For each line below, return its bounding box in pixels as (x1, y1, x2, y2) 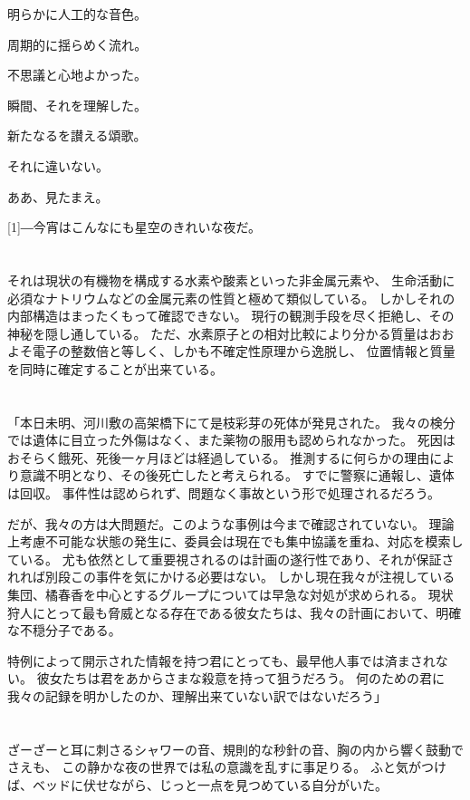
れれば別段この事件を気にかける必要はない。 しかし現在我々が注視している (7, 567, 456, 586)
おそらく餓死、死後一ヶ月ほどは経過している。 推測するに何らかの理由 (7, 448, 430, 467)
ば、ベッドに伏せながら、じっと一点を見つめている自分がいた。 (7, 775, 388, 794)
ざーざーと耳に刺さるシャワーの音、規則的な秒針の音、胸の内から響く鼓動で (7, 739, 464, 758)
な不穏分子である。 (7, 621, 121, 640)
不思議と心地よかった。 (7, 65, 147, 84)
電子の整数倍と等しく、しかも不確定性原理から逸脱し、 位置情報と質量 (32, 342, 456, 361)
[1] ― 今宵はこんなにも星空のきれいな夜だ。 (7, 217, 261, 236)
